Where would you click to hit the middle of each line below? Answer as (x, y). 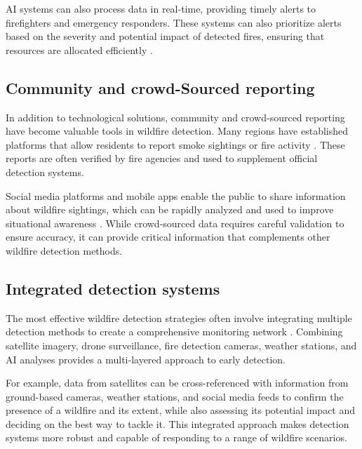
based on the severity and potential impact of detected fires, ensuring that (165, 36)
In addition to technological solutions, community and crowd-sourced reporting (175, 117)
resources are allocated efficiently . (79, 49)
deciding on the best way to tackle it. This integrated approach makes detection (177, 423)
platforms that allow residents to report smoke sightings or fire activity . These (175, 144)
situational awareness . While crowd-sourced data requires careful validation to (175, 223)
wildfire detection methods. (64, 250)
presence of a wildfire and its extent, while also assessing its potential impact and (181, 410)
